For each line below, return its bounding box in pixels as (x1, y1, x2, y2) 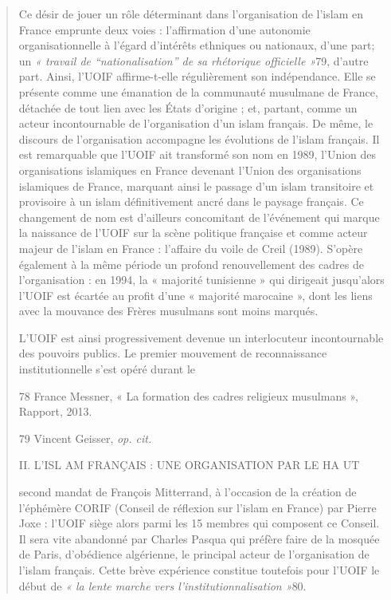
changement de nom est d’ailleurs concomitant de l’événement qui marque (18, 208, 380, 225)
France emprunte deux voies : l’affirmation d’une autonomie (18, 21, 311, 37)
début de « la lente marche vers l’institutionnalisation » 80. (18, 577, 307, 594)
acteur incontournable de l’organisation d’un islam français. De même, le (18, 115, 373, 132)
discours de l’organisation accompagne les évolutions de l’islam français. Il (18, 130, 380, 147)
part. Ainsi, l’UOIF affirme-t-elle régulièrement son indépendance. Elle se (18, 68, 376, 85)
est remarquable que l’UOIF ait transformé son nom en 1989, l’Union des (18, 146, 377, 163)
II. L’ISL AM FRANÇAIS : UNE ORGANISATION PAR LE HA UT (18, 456, 360, 473)
